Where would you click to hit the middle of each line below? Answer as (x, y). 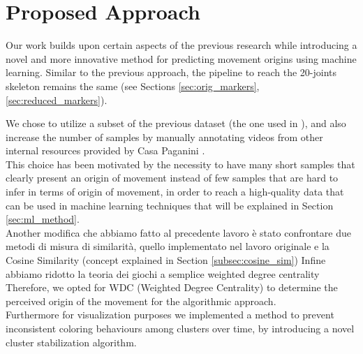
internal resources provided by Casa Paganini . (105, 150)
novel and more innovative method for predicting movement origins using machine (181, 58)
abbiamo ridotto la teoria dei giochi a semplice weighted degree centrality (163, 273)
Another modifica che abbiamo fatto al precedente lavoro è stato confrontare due (178, 232)
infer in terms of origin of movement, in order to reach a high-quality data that (175, 192)
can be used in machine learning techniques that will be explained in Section (170, 205)
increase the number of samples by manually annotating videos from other (164, 137)
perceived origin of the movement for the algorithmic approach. (141, 301)
